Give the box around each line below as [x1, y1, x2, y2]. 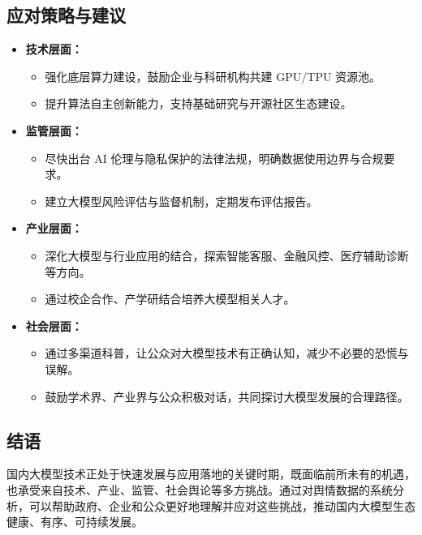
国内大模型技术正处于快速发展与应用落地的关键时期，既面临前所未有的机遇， [6, 465, 416, 482]
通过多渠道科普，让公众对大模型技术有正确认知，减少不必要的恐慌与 [45, 345, 409, 362]
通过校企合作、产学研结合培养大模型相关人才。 [45, 290, 295, 307]
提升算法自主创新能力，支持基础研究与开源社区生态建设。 [45, 95, 352, 112]
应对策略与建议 [6, 2, 126, 28]
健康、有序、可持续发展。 [6, 513, 143, 530]
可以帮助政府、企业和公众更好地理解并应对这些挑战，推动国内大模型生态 [28, 497, 416, 514]
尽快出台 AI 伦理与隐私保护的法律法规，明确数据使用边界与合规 [45, 149, 384, 166]
